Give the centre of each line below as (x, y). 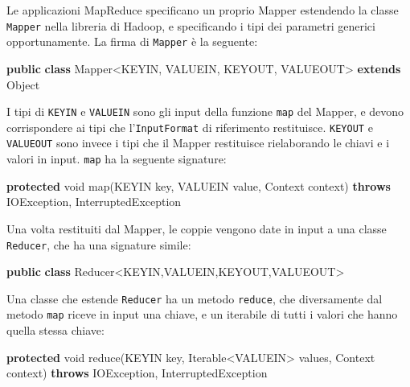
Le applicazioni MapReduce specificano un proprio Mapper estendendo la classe (203, 10)
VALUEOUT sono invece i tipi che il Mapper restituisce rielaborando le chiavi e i (198, 143)
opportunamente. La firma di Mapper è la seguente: (132, 41)
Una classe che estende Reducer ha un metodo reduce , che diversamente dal (195, 298)
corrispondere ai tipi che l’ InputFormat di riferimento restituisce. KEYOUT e (190, 127)
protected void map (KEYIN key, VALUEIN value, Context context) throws (199, 185)
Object (23, 84)
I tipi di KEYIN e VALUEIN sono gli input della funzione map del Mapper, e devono (205, 111)
